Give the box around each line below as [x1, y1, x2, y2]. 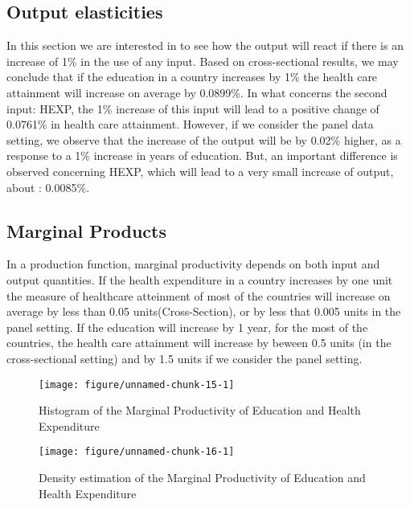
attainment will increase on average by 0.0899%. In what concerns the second [6, 84, 387, 100]
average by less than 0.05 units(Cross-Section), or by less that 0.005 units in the [6, 303, 401, 320]
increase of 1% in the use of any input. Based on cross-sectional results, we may [6, 52, 399, 69]
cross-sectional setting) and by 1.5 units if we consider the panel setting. [6, 350, 363, 366]
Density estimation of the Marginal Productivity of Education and [39, 469, 366, 485]
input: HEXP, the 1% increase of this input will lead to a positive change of [6, 100, 379, 117]
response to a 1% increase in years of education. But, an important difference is [6, 147, 398, 164]
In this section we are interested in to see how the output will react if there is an [6, 37, 404, 54]
